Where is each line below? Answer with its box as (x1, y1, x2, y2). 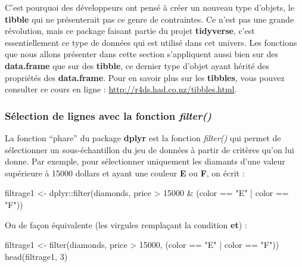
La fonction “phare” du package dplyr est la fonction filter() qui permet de (5, 131, 281, 144)
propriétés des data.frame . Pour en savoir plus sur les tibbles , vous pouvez (5, 71, 285, 83)
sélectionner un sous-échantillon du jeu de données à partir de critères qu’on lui (5, 143, 294, 156)
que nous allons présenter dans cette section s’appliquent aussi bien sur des (5, 48, 278, 60)
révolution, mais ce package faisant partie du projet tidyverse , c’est (5, 24, 255, 37)
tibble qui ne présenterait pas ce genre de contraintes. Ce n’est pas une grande (5, 13, 294, 25)
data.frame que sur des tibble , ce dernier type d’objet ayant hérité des (5, 59, 269, 72)
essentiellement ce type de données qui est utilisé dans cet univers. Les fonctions (5, 36, 297, 48)
